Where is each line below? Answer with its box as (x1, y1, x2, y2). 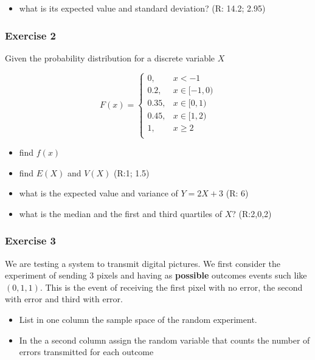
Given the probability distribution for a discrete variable (5, 51, 215, 64)
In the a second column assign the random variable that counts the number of (19, 333, 310, 346)
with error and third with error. (5, 292, 123, 305)
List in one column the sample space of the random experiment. (19, 313, 257, 326)
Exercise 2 (5, 27, 56, 43)
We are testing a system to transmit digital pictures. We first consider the (5, 257, 280, 269)
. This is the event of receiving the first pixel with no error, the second (40, 280, 303, 293)
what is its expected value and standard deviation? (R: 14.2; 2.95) (19, 2, 266, 14)
